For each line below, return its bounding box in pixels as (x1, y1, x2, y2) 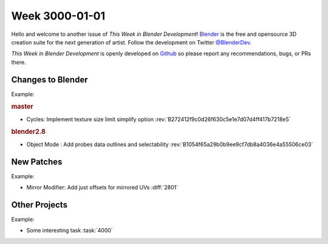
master (11, 102, 33, 111)
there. (11, 58, 27, 66)
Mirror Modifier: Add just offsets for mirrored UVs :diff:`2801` (26, 184, 179, 191)
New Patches (11, 156, 63, 167)
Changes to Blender (11, 74, 88, 85)
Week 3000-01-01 (11, 9, 106, 23)
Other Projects (11, 200, 68, 210)
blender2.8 (11, 128, 46, 136)
